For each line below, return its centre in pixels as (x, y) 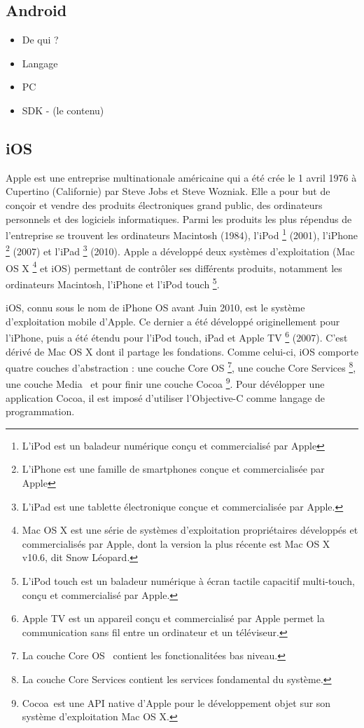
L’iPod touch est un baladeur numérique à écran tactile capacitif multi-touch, (188, 581)
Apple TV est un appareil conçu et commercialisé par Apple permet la (173, 618)
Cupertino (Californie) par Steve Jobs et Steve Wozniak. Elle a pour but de (168, 191)
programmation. (40, 411)
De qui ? (40, 40)
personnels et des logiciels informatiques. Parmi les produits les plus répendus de (179, 218)
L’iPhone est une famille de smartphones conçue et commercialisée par (173, 469)
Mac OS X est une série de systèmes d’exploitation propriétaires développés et (190, 530)
